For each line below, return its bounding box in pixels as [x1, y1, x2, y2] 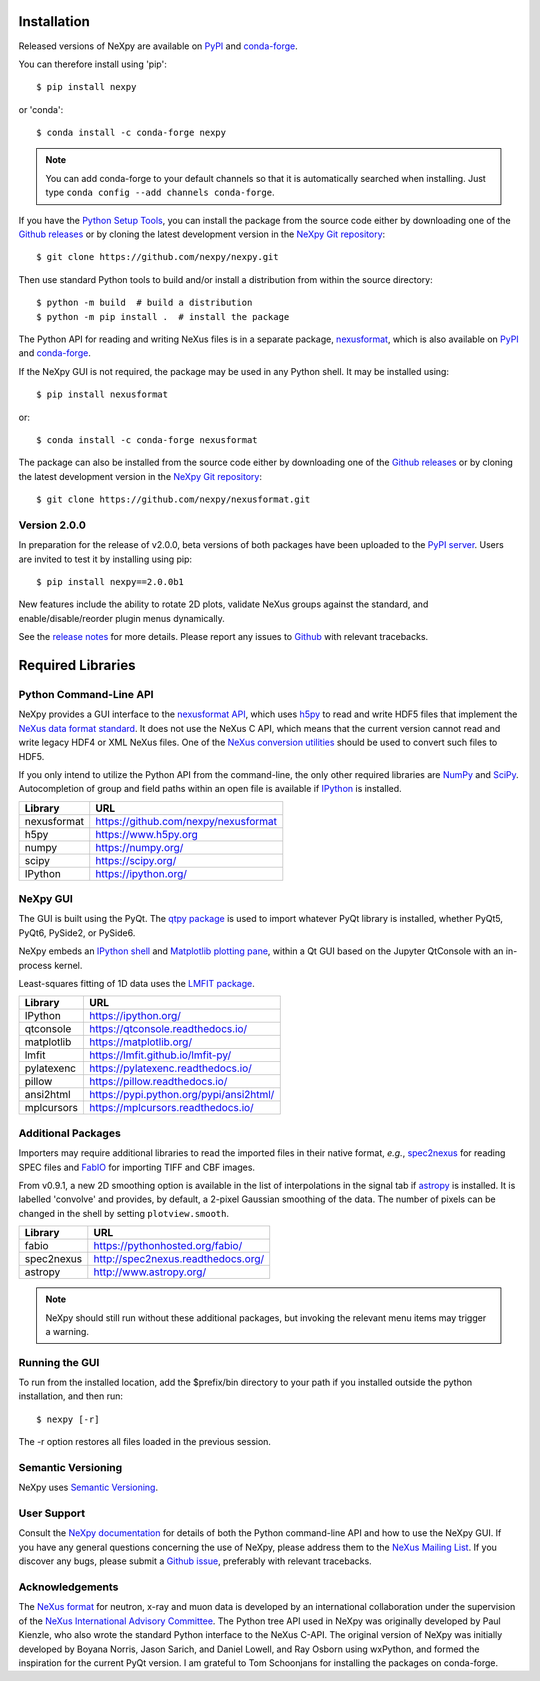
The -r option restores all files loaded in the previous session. [18, 1436, 272, 1448]
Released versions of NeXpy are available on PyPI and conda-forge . [18, 40, 299, 52]
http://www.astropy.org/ [93, 1265, 207, 1279]
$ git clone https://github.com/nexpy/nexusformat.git [36, 494, 311, 505]
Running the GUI [18, 1355, 100, 1369]
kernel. [53, 959, 83, 971]
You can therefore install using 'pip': [18, 58, 167, 70]
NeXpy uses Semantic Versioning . [18, 1481, 159, 1494]
